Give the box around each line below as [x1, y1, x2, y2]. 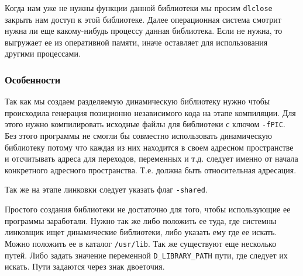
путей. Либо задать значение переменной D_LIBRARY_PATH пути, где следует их [5, 249, 288, 261]
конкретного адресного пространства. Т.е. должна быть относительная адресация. [5, 163, 297, 176]
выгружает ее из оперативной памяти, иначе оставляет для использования [5, 36, 268, 48]
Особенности [5, 72, 61, 86]
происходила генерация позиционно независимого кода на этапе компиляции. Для [5, 106, 296, 118]
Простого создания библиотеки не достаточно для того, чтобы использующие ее [5, 203, 291, 215]
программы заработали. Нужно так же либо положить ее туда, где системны [5, 214, 277, 226]
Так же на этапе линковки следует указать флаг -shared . [5, 183, 208, 195]
